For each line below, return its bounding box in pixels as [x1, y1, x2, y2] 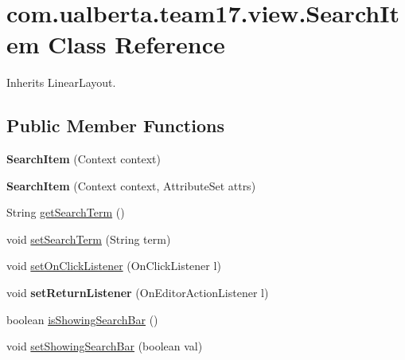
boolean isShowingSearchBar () [6, 311, 158, 327]
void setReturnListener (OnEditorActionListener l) [6, 284, 269, 301]
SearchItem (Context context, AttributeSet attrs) [6, 177, 256, 194]
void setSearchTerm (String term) [6, 230, 171, 247]
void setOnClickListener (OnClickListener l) [6, 257, 221, 274]
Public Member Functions [6, 113, 224, 138]
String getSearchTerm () [6, 204, 125, 221]
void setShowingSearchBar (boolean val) [6, 338, 203, 354]
